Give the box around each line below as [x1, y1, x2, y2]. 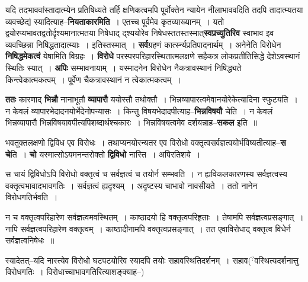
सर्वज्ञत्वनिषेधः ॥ [5, 234, 54, 246]
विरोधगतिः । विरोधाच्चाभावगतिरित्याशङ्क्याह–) [5, 265, 145, 278]
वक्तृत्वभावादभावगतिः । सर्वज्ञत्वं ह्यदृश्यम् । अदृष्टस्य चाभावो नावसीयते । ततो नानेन [5, 179, 258, 191]
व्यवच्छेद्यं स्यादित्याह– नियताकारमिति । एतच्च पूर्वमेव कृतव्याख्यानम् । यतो [5, 15, 224, 27]
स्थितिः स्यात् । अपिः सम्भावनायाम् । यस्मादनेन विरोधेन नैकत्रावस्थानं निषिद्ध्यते [5, 61, 242, 73]
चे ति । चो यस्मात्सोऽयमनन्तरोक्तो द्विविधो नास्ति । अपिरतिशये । [5, 148, 201, 160]
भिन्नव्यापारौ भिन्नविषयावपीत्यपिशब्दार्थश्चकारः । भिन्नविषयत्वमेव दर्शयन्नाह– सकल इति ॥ [5, 116, 257, 129]
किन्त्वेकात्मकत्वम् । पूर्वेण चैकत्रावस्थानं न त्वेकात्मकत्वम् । [5, 73, 181, 85]
